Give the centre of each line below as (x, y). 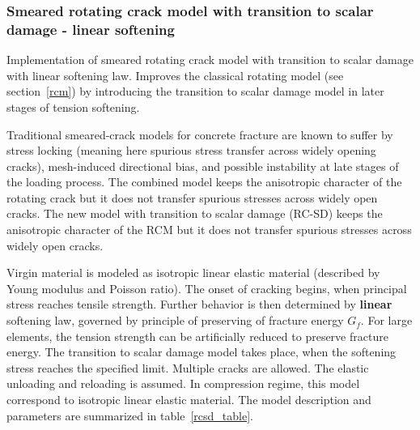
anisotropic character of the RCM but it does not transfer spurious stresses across (209, 230)
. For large (386, 320)
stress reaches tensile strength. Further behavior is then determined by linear (199, 304)
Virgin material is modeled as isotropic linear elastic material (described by (193, 272)
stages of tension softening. (73, 106)
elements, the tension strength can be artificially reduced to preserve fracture (197, 336)
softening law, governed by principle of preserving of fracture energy (175, 320)
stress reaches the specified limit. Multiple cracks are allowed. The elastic (188, 367)
